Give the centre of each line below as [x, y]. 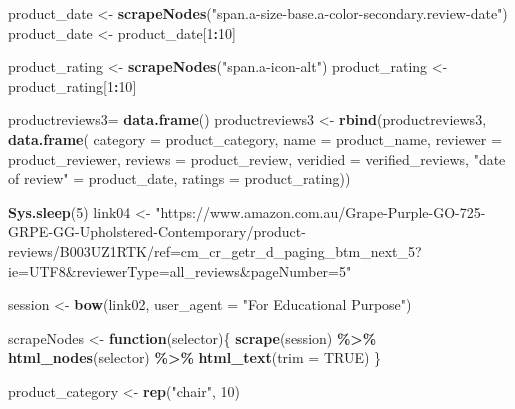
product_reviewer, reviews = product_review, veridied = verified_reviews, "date [257, 158]
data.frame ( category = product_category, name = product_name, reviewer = [255, 138]
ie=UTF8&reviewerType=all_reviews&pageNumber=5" [180, 270]
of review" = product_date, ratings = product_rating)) [179, 178]
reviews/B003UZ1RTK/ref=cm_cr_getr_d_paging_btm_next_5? [215, 250]
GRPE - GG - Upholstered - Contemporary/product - [157, 231]
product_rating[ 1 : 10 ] [72, 85]
